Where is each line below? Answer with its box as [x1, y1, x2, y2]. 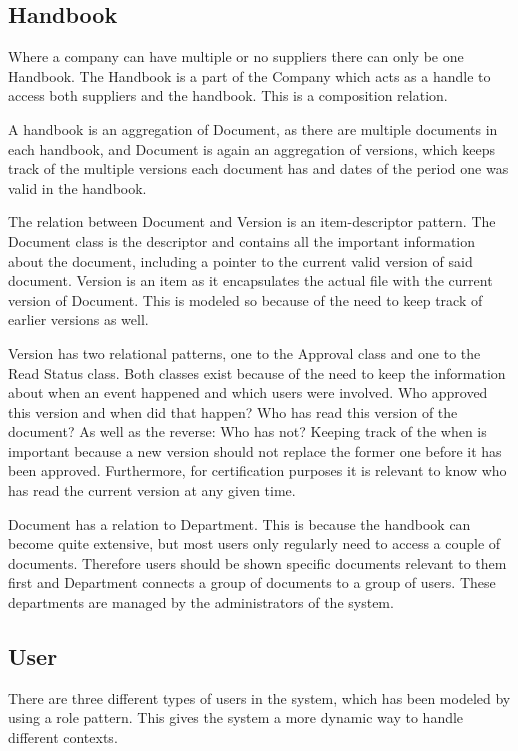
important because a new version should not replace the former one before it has [8, 440, 502, 461]
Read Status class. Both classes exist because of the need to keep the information [8, 362, 506, 383]
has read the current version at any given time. [8, 480, 296, 501]
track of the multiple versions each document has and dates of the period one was [8, 158, 509, 179]
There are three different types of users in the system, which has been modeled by [8, 687, 511, 708]
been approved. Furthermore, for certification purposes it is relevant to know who [8, 460, 507, 481]
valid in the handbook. [8, 177, 147, 198]
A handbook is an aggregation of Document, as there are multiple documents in [8, 118, 498, 139]
